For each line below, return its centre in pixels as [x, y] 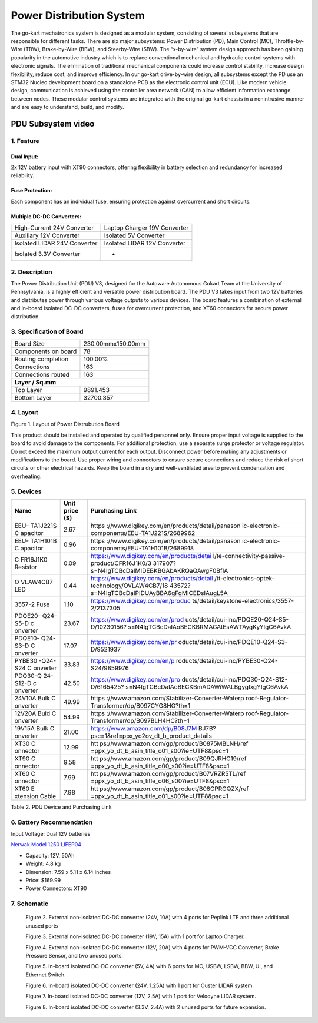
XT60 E [24, 789]
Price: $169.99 [43, 880]
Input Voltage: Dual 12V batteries [51, 834]
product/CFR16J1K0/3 [121, 563]
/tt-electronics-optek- [244, 578]
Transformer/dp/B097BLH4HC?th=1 [140, 720]
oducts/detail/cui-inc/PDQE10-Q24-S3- [233, 642]
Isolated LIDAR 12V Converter [145, 243]
